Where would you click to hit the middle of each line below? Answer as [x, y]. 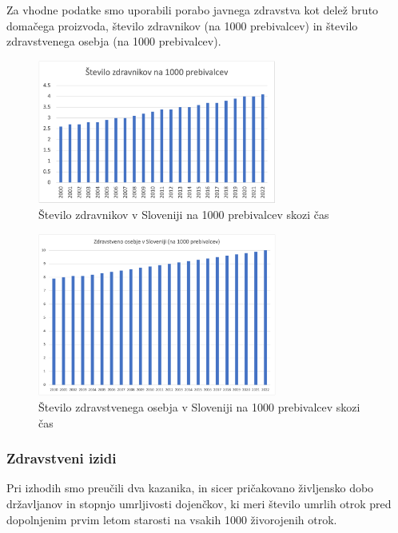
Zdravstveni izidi [62, 458]
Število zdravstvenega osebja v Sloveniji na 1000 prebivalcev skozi [199, 406]
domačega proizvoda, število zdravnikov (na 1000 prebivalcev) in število [182, 25]
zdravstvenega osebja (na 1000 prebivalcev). [114, 41]
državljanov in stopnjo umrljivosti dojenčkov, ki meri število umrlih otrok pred [199, 503]
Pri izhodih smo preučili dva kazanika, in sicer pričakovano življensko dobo [190, 488]
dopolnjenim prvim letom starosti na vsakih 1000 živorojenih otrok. [172, 519]
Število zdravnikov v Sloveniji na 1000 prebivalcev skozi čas [184, 215]
